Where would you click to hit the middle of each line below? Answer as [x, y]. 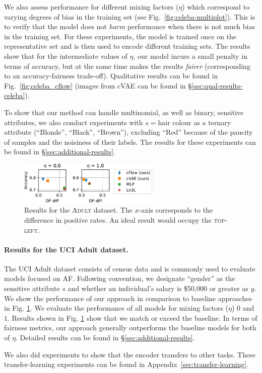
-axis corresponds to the [176, 210]
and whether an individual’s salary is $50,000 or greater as [158, 288]
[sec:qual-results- [217, 85]
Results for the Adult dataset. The [78, 210]
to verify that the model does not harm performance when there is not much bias [129, 26]
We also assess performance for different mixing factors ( [91, 7]
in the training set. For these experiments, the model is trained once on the [120, 36]
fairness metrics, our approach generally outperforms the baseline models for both [130, 328]
